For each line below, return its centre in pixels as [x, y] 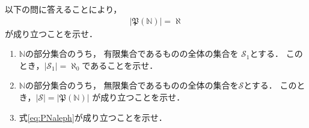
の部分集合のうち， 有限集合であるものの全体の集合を [132, 54]
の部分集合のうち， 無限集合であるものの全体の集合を [132, 85]
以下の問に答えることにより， [63, 9]
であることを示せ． [120, 65]
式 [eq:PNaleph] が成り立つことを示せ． [93, 117]
